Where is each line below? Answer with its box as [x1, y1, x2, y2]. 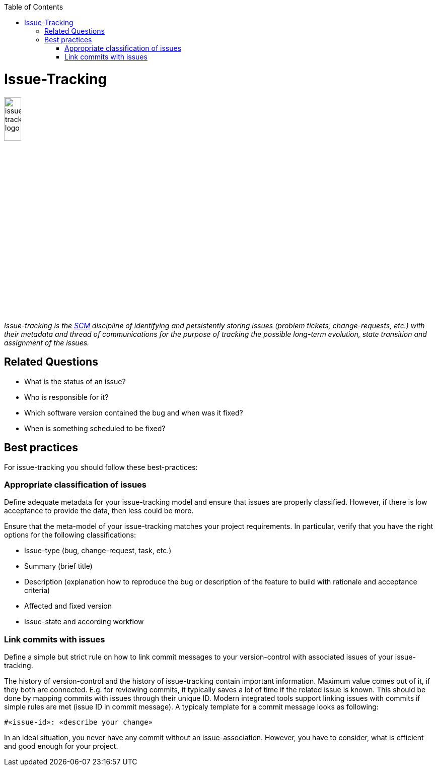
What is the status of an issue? [24, 377, 126, 386]
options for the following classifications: [4, 530, 136, 540]
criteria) [24, 586, 50, 595]
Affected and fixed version [24, 602, 112, 611]
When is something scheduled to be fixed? [24, 424, 166, 433]
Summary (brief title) [24, 562, 93, 571]
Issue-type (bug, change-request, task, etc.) [24, 546, 172, 555]
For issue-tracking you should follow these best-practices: [4, 462, 198, 471]
